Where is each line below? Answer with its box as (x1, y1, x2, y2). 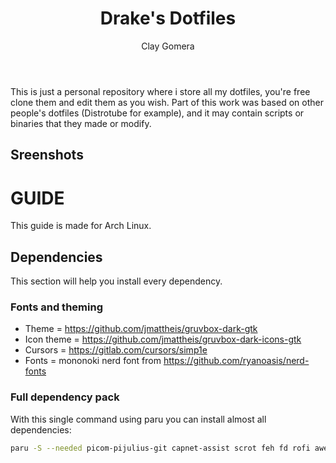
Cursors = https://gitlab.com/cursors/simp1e (24, 344, 208, 356)
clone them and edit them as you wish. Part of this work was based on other (10, 96, 324, 108)
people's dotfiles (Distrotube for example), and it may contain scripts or (10, 107, 305, 119)
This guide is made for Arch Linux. (10, 220, 152, 232)
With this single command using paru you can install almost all (10, 413, 267, 425)
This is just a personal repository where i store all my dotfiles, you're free (10, 85, 311, 97)
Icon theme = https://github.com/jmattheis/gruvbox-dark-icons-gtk (24, 333, 302, 346)
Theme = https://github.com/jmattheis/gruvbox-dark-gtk (24, 323, 258, 335)
